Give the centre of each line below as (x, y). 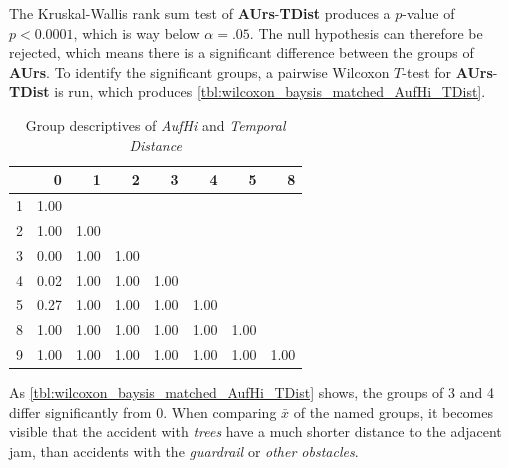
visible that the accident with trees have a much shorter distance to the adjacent (255, 431)
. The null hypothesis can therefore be (366, 32)
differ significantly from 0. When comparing (143, 411)
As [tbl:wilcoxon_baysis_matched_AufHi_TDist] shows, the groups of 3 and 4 (251, 392)
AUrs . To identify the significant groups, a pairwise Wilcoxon (199, 71)
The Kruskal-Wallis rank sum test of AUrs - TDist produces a (200, 13)
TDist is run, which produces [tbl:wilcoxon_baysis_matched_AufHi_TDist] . (247, 91)
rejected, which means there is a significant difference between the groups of (241, 52)
